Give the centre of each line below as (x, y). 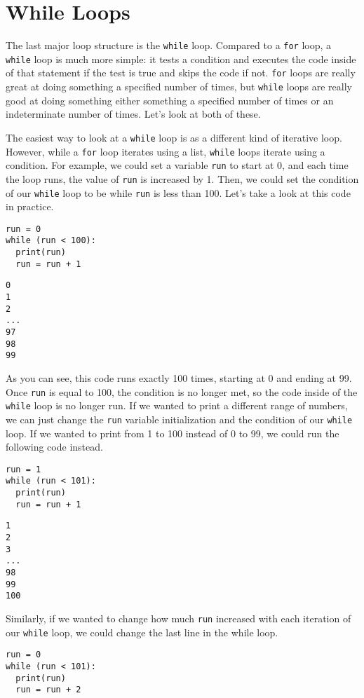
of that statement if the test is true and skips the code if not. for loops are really (181, 73)
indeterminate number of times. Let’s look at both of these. (133, 114)
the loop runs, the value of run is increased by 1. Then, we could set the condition (182, 178)
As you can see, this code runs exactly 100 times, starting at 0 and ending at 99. (179, 378)
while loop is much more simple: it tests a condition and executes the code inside (181, 59)
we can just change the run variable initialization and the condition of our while (179, 419)
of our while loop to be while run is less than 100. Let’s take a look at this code (178, 192)
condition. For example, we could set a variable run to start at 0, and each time (177, 165)
